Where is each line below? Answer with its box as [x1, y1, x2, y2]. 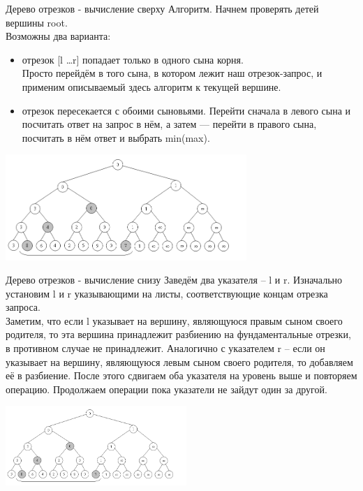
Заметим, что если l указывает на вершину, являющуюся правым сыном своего [6, 313, 343, 328]
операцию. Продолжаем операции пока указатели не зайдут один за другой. [6, 381, 327, 396]
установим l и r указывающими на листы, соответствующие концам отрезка [6, 286, 328, 300]
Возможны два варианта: [6, 29, 111, 43]
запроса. [6, 300, 40, 314]
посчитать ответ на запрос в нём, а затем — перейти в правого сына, [22, 117, 317, 131]
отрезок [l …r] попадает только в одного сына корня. [22, 52, 244, 66]
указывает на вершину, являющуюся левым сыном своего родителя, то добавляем [6, 354, 353, 369]
